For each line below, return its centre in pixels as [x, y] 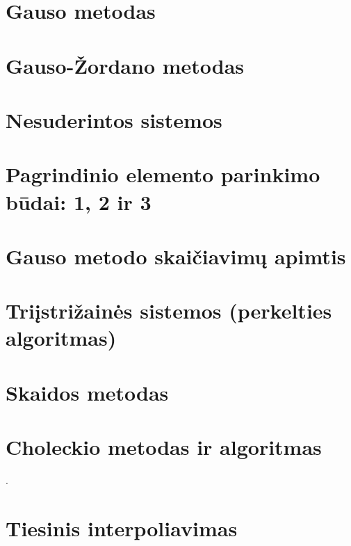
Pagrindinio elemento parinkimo [163, 174]
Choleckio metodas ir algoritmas [164, 447]
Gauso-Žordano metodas [125, 65]
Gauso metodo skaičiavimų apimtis [176, 256]
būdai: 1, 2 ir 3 [79, 201]
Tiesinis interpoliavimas [122, 528]
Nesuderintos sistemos [114, 119]
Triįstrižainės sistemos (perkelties [169, 311]
